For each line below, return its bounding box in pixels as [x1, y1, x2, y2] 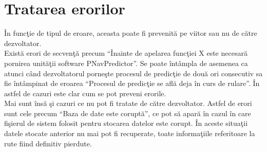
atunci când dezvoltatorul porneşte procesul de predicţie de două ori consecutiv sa [4, 68, 263, 78]
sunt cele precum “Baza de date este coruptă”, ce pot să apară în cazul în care [4, 107, 251, 118]
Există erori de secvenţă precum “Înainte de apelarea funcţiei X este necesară [4, 48, 247, 58]
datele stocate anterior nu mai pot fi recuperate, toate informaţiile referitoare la [4, 128, 255, 139]
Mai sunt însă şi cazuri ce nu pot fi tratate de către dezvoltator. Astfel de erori [4, 98, 252, 108]
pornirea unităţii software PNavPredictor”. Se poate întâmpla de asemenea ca [4, 57, 248, 68]
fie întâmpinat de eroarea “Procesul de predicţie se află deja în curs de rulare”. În [4, 78, 260, 89]
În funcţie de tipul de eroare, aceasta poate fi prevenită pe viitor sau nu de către [4, 28, 257, 38]
